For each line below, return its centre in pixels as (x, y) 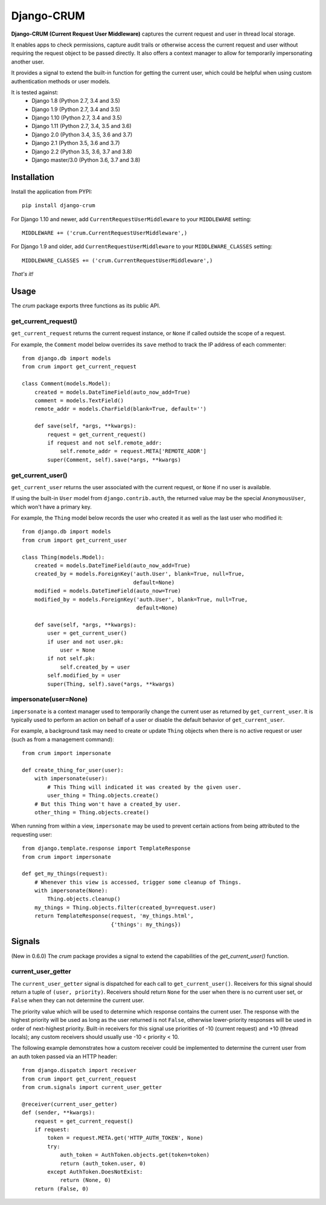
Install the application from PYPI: (52, 191)
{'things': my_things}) (146, 924)
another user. (28, 62)
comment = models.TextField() (79, 401)
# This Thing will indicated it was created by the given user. (144, 787)
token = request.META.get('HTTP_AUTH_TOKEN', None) (125, 1138)
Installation (33, 177)
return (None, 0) (86, 1180)
